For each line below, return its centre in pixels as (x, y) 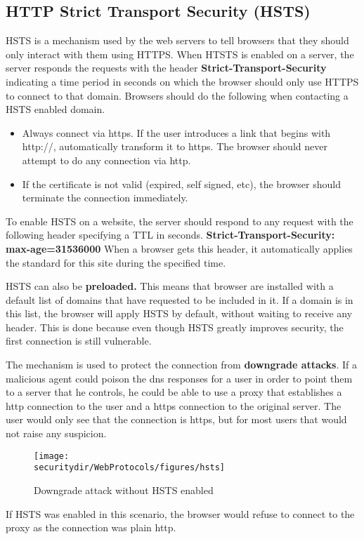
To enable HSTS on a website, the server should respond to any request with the (180, 221)
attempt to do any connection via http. (106, 160)
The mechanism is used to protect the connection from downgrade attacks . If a (181, 365)
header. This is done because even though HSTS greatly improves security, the (175, 327)
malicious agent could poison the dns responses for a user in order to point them (179, 378)
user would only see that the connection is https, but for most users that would (176, 419)
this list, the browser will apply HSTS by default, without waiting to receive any (179, 313)
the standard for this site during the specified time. (116, 262)
